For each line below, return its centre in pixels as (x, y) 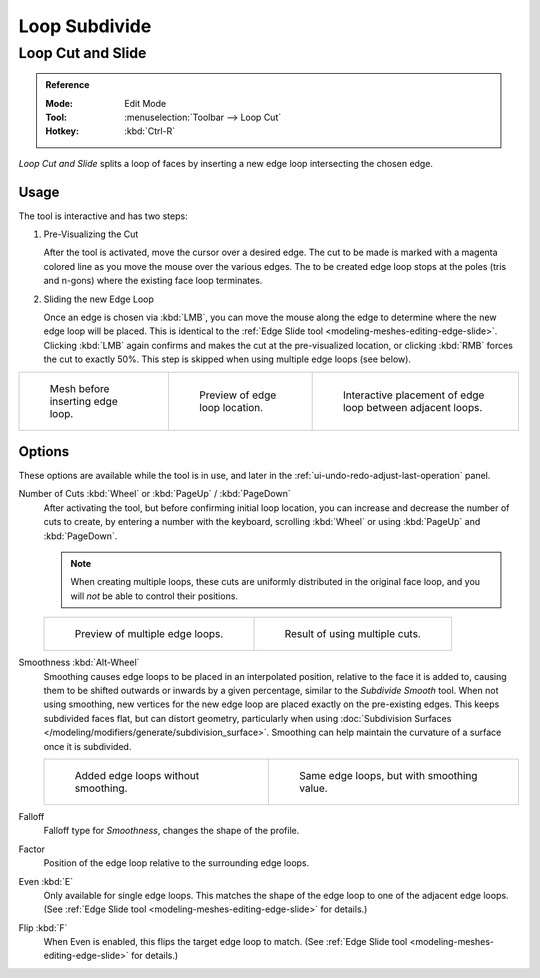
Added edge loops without (137, 775)
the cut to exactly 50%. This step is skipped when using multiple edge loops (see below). (227, 359)
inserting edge (84, 401)
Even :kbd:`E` (46, 881)
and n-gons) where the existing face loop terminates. (153, 281)
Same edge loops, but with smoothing (388, 775)
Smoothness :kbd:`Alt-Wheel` (79, 662)
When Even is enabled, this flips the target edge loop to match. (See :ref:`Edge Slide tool (225, 942)
